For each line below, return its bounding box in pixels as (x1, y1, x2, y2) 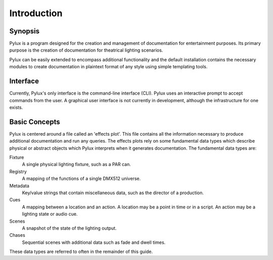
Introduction (9, 8, 63, 19)
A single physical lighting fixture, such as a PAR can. (22, 161, 131, 167)
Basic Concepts (9, 117, 60, 126)
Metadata (9, 183, 30, 189)
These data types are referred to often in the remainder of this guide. (9, 248, 153, 255)
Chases (9, 232, 25, 238)
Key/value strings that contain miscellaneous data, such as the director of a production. (22, 190, 204, 196)
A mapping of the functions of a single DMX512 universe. (22, 176, 141, 182)
